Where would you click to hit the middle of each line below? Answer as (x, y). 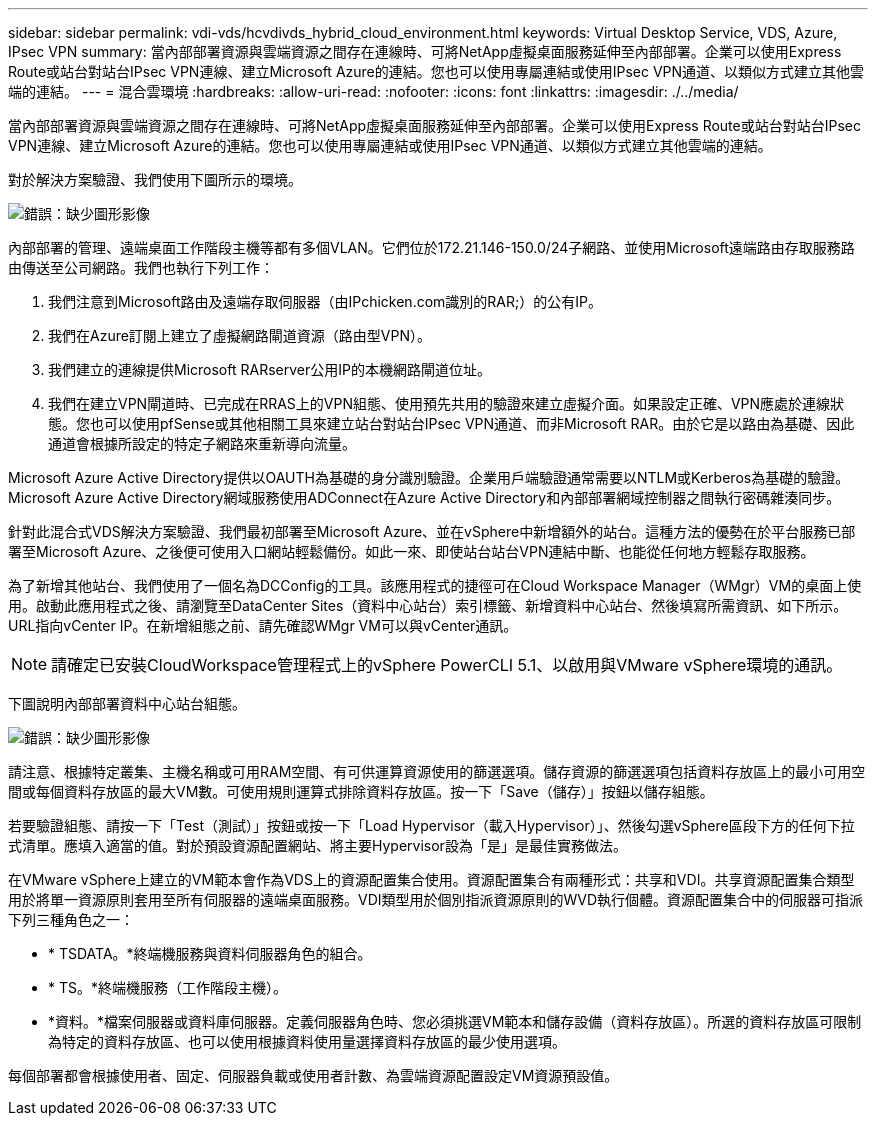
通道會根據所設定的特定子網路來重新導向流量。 (202, 443)
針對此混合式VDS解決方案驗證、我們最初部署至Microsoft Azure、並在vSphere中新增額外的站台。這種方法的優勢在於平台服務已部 (432, 531)
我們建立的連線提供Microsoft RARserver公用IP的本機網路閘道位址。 (269, 369)
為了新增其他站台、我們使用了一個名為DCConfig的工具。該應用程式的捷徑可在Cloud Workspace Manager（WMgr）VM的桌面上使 (435, 585)
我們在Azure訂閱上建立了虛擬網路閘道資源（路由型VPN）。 (240, 335)
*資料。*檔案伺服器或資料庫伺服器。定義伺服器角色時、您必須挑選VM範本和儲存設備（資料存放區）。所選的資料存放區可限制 (455, 1021)
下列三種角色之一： (71, 919)
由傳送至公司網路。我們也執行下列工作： (141, 267)
